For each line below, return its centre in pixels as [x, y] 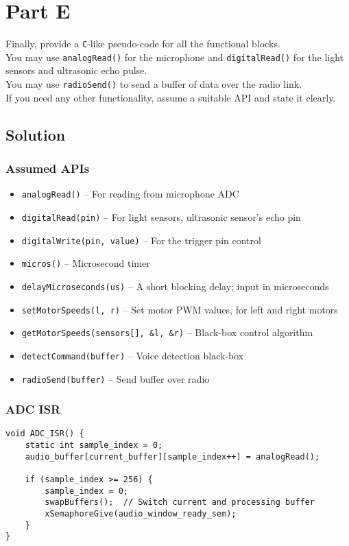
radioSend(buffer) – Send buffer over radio [116, 378]
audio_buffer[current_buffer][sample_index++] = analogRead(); [172, 456]
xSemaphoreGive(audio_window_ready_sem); [141, 514]
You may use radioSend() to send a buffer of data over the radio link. [154, 84]
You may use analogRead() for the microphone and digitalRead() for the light [175, 57]
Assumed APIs [48, 168]
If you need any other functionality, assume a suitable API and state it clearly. [171, 97]
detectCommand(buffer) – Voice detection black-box [133, 355]
